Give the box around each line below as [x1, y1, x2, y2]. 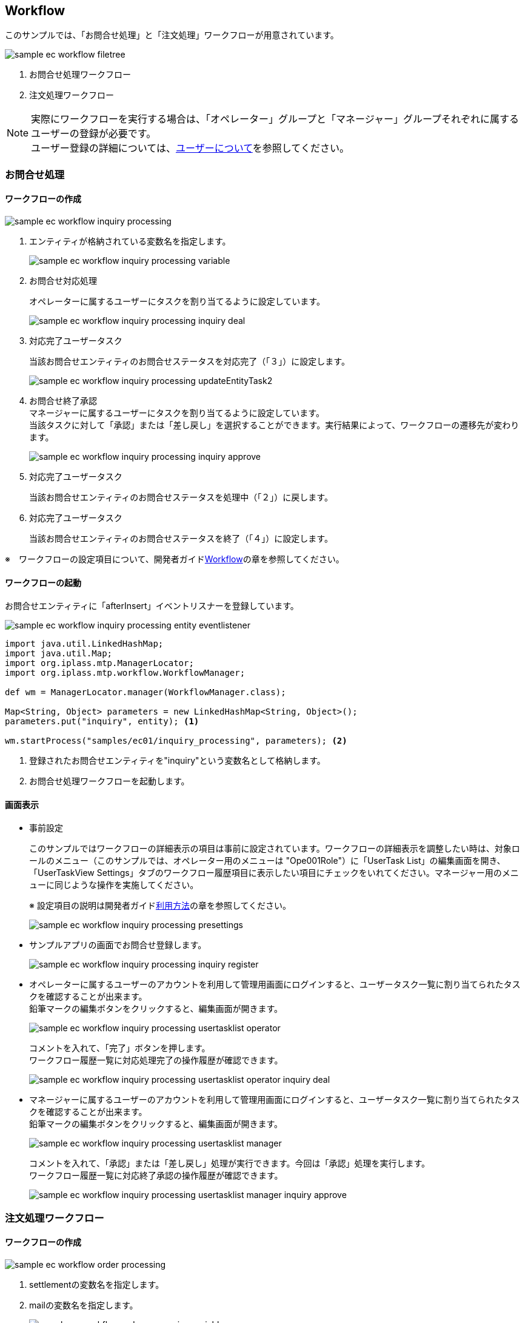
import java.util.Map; [5, 648, 113, 659]
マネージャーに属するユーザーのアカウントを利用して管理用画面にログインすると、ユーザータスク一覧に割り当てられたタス [29, 1094, 520, 1105]
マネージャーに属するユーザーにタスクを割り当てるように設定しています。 [29, 408, 324, 419]
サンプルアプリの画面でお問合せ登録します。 [29, 940, 207, 951]
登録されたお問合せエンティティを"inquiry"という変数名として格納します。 [29, 755, 326, 766]
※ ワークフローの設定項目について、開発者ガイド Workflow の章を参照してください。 [5, 554, 344, 565]
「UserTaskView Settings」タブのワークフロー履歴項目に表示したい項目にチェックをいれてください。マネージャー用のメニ [29, 867, 519, 878]
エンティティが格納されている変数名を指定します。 [29, 236, 231, 247]
